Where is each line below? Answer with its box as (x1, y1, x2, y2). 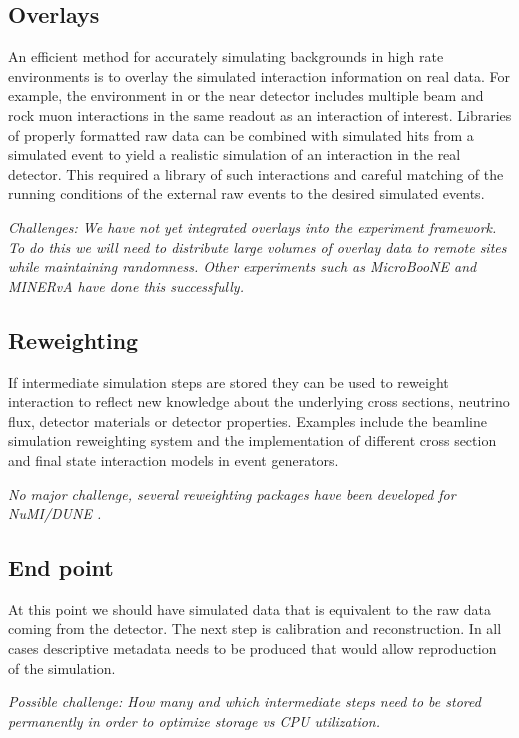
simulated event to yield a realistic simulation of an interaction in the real (8, 144, 461, 165)
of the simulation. (8, 657, 116, 678)
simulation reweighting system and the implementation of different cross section (8, 430, 497, 451)
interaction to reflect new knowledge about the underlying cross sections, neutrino (8, 391, 510, 412)
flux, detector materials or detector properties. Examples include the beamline (8, 410, 487, 431)
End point (8, 552, 114, 583)
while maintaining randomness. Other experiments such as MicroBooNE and (8, 256, 477, 277)
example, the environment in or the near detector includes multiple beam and (8, 85, 484, 106)
